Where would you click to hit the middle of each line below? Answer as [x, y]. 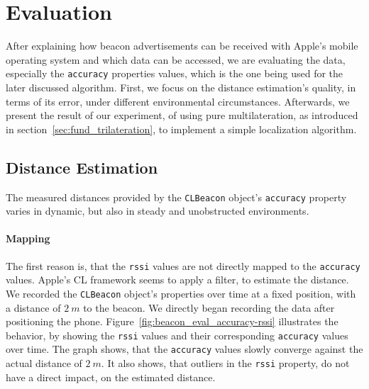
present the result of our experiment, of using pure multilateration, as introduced [182, 115]
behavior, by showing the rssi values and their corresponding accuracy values [177, 335]
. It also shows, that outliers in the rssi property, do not [225, 363]
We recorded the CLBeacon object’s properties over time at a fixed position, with [181, 293]
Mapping [28, 238]
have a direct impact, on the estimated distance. [111, 377]
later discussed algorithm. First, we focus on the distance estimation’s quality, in [181, 87]
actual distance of [44, 363]
